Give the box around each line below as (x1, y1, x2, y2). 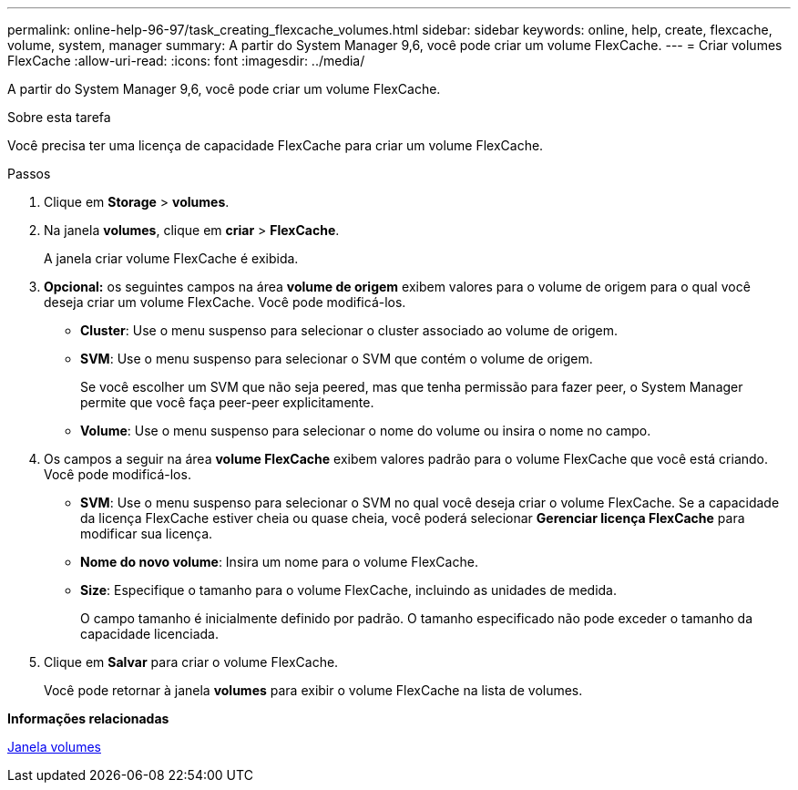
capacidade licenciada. (80, 626, 219, 641)
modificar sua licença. (80, 526, 213, 541)
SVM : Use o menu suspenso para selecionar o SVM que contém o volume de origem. (80, 351, 593, 366)
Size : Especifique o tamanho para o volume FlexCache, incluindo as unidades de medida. (80, 582, 617, 598)
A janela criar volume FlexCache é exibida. (44, 251, 299, 266)
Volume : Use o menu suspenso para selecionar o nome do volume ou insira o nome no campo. (80, 423, 651, 438)
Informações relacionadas (7, 711, 169, 726)
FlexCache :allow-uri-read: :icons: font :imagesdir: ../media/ (7, 53, 365, 68)
